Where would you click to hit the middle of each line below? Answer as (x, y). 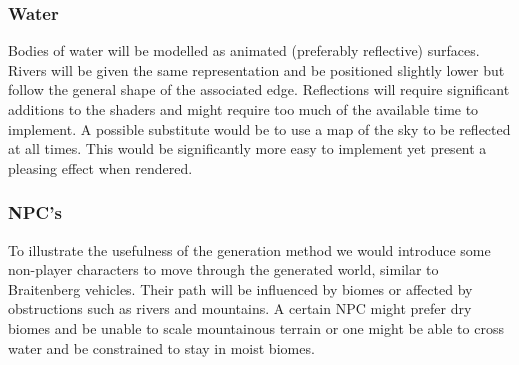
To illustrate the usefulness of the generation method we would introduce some (249, 249)
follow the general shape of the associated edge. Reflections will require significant (259, 89)
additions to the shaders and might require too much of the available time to (243, 109)
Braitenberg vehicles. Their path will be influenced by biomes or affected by (240, 288)
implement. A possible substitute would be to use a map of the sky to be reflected (259, 128)
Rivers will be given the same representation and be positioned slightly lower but (256, 69)
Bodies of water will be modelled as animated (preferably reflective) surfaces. (244, 50)
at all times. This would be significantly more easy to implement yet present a (247, 148)
